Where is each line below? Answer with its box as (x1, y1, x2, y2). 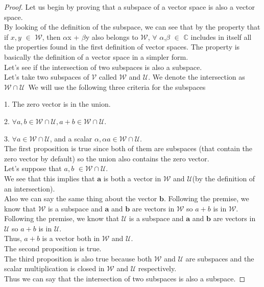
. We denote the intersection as (148, 71, 245, 82)
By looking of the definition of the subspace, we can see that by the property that (4, 21, 260, 32)
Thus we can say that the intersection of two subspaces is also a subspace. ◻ (4, 273, 246, 283)
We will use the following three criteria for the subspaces (28, 81, 206, 92)
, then (42, 31, 61, 42)
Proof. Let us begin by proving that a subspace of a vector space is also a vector (4, 2, 255, 12)
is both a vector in (103, 173, 161, 183)
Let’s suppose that (4, 163, 62, 174)
